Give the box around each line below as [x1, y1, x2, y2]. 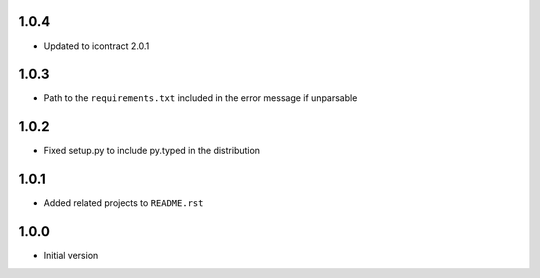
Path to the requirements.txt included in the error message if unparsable [43, 92, 358, 104]
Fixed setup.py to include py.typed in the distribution [43, 145, 260, 157]
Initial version [43, 250, 99, 262]
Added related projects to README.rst [43, 197, 204, 209]
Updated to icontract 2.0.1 [43, 40, 150, 52]
